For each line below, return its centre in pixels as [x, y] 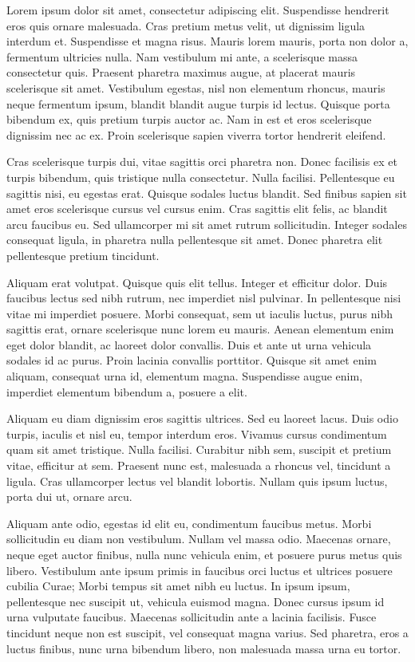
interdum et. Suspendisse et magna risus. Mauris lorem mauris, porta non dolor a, [207, 41]
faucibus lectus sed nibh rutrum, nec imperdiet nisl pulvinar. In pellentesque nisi [204, 298]
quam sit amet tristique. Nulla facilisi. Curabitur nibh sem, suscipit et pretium [199, 449]
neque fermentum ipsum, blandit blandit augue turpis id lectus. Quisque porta [198, 103]
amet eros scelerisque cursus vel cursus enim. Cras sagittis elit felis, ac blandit [197, 209]
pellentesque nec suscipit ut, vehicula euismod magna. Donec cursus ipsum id [196, 601]
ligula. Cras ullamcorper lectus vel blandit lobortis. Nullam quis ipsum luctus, [197, 481]
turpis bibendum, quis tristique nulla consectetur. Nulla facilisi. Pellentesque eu [201, 177]
